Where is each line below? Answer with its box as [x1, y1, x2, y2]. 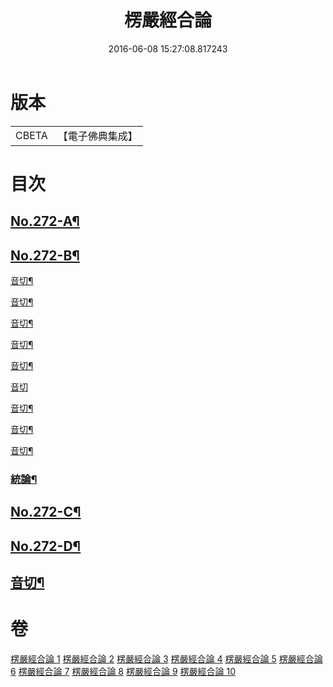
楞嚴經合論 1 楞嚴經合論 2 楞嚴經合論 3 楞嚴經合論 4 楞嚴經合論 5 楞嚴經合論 [10, 653, 323, 665]
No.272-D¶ [10, 537, 82, 555]
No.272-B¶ [10, 247, 80, 264]
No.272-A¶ [10, 213, 80, 230]
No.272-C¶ [10, 504, 82, 521]
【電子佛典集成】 [57, 129, 138, 143]
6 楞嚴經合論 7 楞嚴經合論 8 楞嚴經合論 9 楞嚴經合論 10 [10, 666, 237, 678]
